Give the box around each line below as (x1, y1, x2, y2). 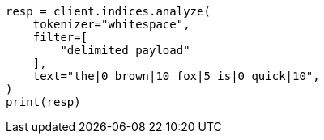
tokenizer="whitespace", (32, 18, 190, 31)
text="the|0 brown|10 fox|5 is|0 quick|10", (32, 70, 320, 83)
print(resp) (6, 95, 81, 108)
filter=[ (32, 31, 88, 44)
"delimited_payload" (60, 44, 190, 57)
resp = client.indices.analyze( (6, 5, 211, 18)
